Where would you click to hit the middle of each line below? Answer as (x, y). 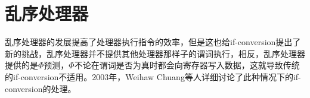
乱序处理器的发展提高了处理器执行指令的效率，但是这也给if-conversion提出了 (153, 42)
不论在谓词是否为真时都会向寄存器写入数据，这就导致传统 (187, 65)
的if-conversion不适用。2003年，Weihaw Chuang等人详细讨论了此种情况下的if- (153, 76)
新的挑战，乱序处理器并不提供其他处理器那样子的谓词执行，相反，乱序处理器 (155, 53)
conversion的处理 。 (41, 88)
